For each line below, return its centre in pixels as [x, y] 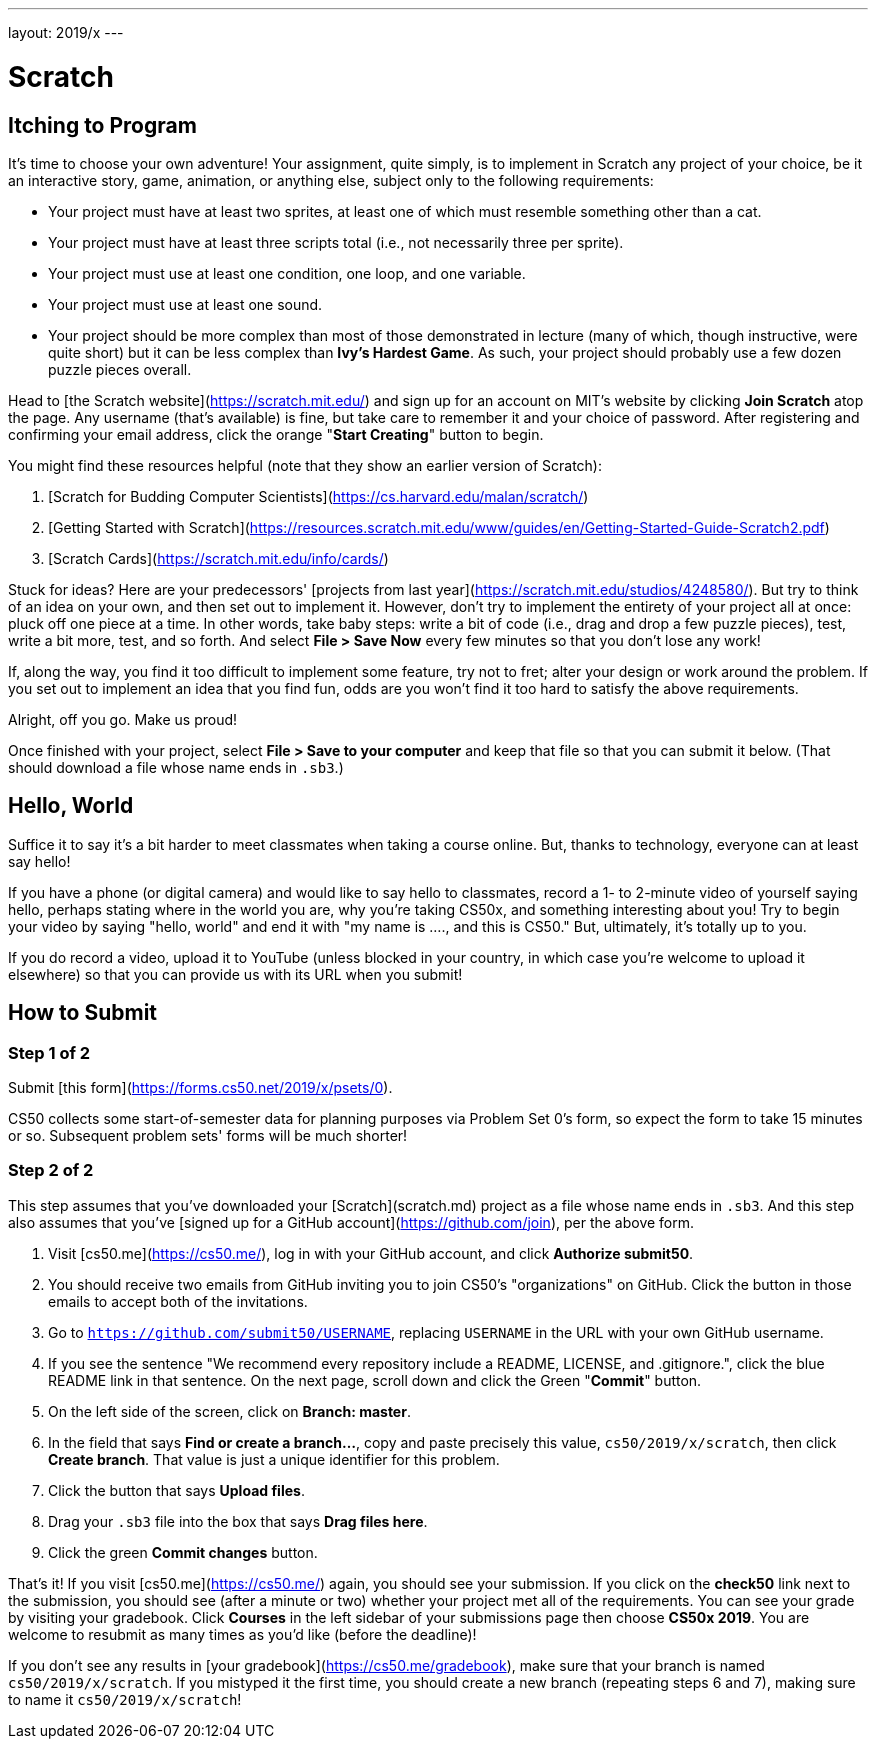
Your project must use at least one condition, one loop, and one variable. [287, 273]
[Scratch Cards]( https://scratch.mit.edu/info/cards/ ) [218, 558]
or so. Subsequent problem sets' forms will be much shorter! [208, 1135]
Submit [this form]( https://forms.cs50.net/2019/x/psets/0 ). [200, 1087]
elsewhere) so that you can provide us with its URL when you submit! [235, 974]
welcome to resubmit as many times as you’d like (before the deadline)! [242, 1634]
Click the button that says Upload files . [176, 1490]
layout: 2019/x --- [66, 32]
